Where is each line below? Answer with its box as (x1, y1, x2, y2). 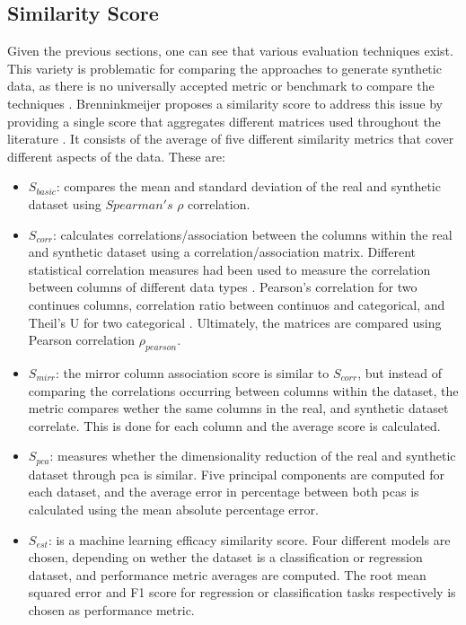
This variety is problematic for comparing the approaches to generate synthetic (7, 58, 442, 77)
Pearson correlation (28, 330, 136, 349)
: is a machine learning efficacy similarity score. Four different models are (48, 530, 451, 549)
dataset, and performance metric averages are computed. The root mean (28, 565, 426, 584)
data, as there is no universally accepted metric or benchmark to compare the (7, 76, 435, 95)
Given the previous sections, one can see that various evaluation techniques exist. (7, 41, 453, 60)
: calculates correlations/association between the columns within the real (53, 224, 453, 243)
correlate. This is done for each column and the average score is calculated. (28, 416, 441, 435)
